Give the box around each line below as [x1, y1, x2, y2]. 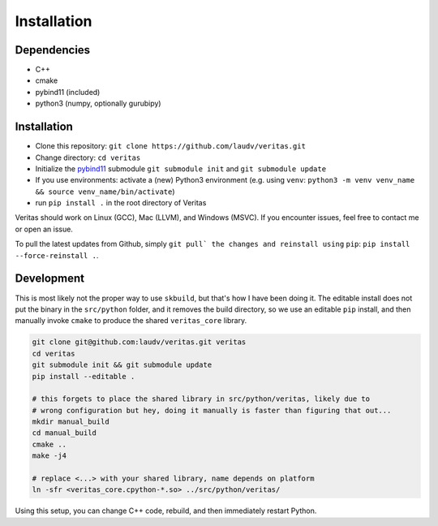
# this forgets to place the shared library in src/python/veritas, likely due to [32, 394, 371, 403]
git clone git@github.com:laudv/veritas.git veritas [32, 338, 247, 347]
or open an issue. [15, 224, 73, 234]
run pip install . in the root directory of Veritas [35, 198, 207, 208]
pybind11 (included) [35, 87, 101, 97]
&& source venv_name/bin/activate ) [35, 187, 175, 196]
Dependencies [15, 43, 91, 57]
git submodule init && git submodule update [32, 360, 213, 369]
